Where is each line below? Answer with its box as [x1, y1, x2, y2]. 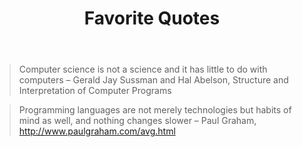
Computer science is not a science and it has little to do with [18, 63, 268, 76]
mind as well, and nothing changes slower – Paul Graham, [18, 115, 257, 127]
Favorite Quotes [83, 7, 221, 30]
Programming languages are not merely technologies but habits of [18, 104, 292, 116]
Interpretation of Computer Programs [18, 85, 172, 97]
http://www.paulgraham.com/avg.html [18, 125, 176, 137]
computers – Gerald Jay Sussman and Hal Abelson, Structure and [18, 74, 289, 86]
